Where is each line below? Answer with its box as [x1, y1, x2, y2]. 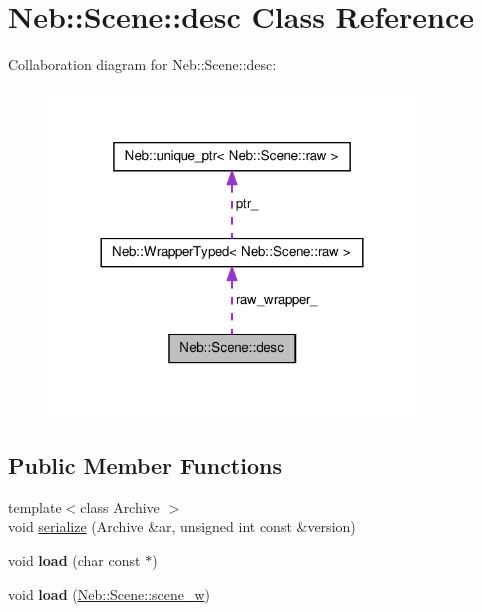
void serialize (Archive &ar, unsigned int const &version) [8, 516, 356, 537]
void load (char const [8, 550, 141, 570]
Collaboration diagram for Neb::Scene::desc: [8, 54, 277, 75]
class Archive [80, 496, 160, 517]
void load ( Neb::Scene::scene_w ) [8, 583, 211, 604]
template [8, 496, 62, 517]
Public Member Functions [8, 450, 282, 480]
